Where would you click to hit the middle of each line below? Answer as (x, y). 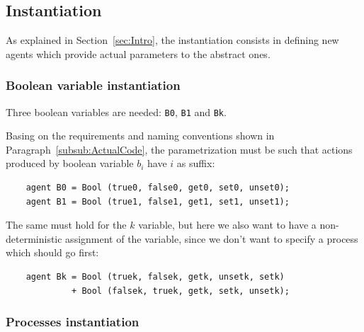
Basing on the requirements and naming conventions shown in (140, 136)
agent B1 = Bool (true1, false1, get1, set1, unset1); (158, 201)
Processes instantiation (73, 322)
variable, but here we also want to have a (227, 225)
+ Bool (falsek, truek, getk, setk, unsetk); (181, 291)
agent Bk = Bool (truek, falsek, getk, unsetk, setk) (155, 277)
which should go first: (52, 252)
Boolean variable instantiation (93, 85)
